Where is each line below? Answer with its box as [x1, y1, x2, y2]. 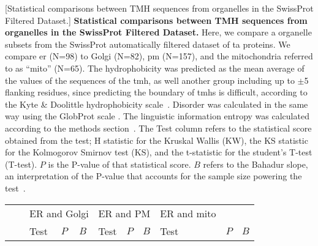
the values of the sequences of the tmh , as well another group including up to [5, 73, 295, 86]
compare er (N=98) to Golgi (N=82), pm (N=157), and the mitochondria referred [5, 50, 313, 62]
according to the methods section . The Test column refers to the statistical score [5, 121, 312, 134]
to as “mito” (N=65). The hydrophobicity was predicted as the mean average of [5, 61, 305, 74]
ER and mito [160, 206, 216, 220]
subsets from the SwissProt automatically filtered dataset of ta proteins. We [5, 37, 290, 50]
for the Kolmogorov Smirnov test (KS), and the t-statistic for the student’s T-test [5, 146, 312, 158]
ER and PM [98, 206, 151, 220]
